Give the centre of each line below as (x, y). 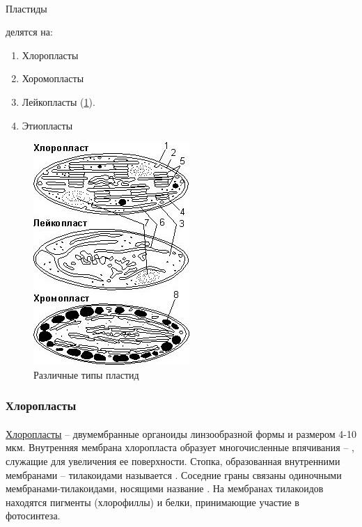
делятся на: (29, 32)
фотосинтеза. (33, 516)
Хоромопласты (53, 78)
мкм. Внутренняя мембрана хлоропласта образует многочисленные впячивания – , (180, 447)
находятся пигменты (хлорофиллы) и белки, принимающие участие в (152, 502)
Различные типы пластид (86, 374)
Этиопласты (47, 125)
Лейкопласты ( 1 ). (58, 101)
